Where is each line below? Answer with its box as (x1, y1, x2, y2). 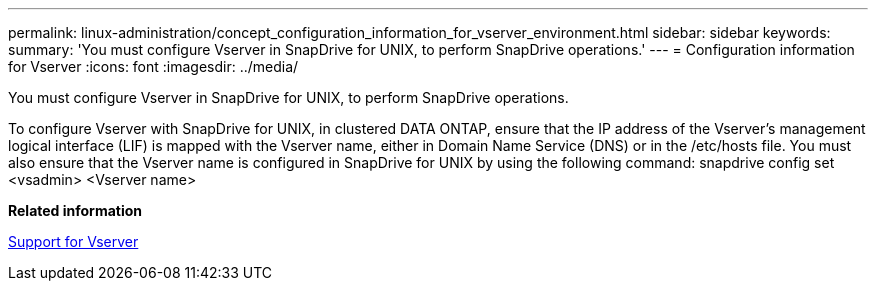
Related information (8, 202, 143, 219)
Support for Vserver (8, 233, 139, 250)
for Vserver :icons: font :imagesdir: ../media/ (8, 58, 299, 75)
